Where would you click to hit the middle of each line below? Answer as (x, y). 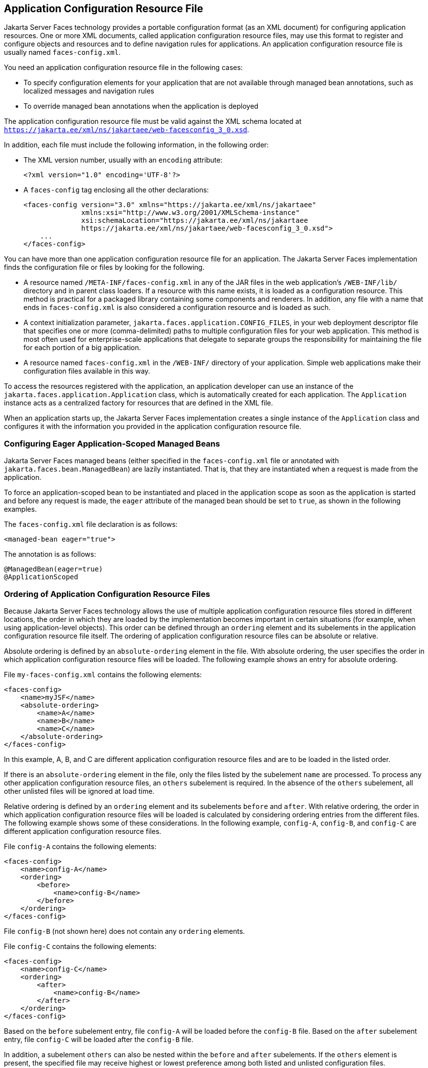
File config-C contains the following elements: (80, 946)
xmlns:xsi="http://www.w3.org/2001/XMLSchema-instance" (191, 213)
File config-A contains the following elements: (80, 846)
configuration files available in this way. (87, 371)
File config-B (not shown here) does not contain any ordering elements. (124, 931)
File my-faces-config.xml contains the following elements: (103, 674)
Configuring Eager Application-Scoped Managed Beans (112, 443)
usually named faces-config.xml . (62, 52)
